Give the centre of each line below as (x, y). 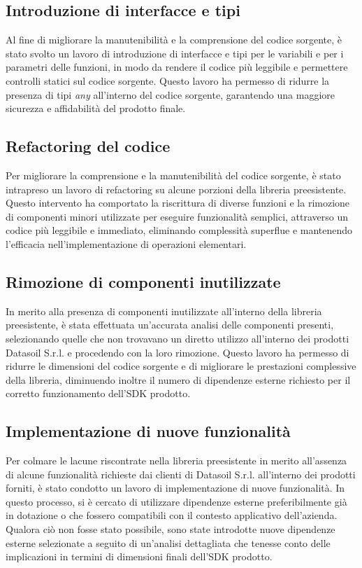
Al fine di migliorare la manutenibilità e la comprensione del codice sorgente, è (174, 40)
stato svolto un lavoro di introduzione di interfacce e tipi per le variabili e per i (175, 53)
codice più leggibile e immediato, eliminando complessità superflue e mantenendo (179, 230)
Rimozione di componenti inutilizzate (143, 281)
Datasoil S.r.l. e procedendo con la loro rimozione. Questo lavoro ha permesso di (178, 352)
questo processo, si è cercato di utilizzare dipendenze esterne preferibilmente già (176, 501)
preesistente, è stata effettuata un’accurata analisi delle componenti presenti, (170, 325)
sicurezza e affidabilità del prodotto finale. (96, 108)
